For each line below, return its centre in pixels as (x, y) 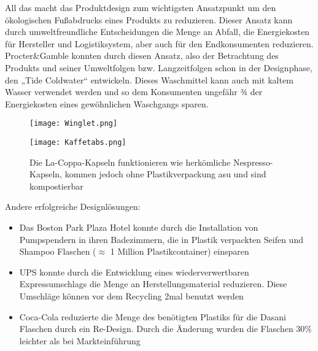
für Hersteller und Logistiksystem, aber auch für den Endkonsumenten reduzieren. (159, 43)
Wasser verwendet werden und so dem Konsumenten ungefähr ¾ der (134, 92)
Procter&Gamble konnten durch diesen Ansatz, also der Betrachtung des (142, 56)
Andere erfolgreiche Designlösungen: (73, 206)
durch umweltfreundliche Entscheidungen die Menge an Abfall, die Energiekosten (157, 32)
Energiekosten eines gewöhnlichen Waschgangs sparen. (107, 103)
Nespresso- (253, 162)
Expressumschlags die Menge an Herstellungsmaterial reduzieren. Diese (153, 284)
